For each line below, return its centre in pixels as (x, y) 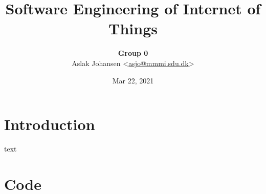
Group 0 (133, 53)
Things (133, 28)
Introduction (50, 124)
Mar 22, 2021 (133, 80)
